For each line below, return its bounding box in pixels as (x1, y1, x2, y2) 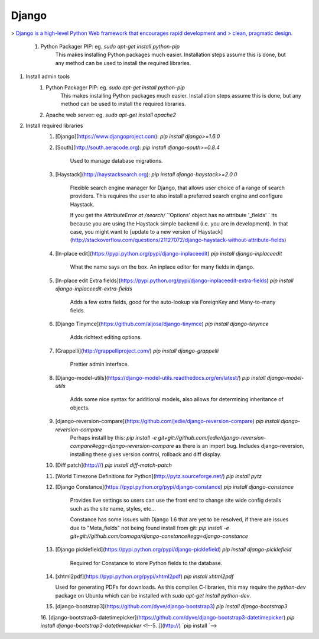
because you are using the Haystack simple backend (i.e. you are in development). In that (70, 220, 288, 227)
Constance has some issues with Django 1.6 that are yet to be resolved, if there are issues (70, 516, 289, 523)
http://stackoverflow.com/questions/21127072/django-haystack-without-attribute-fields (71, 237, 285, 244)
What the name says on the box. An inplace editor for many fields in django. (70, 263, 255, 270)
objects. (70, 404, 90, 411)
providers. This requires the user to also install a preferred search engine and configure (70, 192, 283, 199)
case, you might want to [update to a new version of (70, 228, 197, 235)
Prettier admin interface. (70, 361, 129, 368)
